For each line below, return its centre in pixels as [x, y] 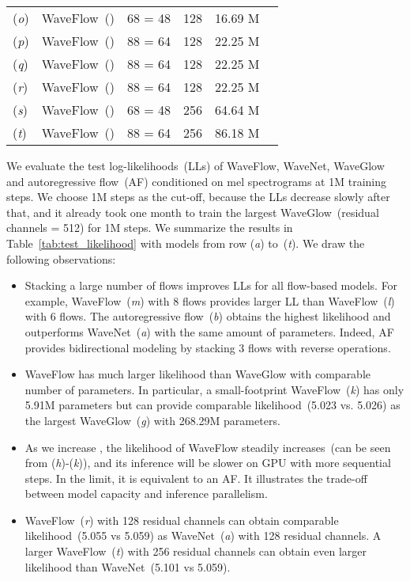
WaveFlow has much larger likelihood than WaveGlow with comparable [198, 374]
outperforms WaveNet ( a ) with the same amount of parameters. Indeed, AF [209, 331]
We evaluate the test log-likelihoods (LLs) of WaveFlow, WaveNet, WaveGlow [196, 165]
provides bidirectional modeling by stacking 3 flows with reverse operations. [208, 347]
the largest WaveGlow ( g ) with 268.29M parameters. [152, 420]
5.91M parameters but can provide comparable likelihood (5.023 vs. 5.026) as [213, 405]
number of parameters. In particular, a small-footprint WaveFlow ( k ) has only [214, 389]
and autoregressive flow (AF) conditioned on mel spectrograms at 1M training [196, 181]
